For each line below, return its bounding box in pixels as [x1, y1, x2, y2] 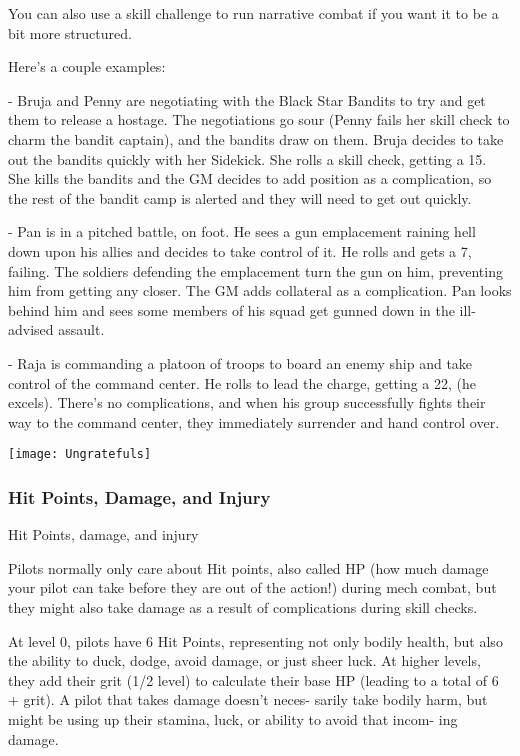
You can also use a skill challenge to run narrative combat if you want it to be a [8, 3, 499, 23]
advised [8, 319, 54, 340]
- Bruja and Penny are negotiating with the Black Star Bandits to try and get [8, 89, 486, 110]
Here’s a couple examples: [8, 56, 166, 77]
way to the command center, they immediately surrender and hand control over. [8, 411, 500, 432]
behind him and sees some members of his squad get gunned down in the [8, 299, 455, 320]
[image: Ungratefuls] [8, 447, 152, 462]
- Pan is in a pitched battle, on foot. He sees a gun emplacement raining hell [8, 221, 476, 242]
